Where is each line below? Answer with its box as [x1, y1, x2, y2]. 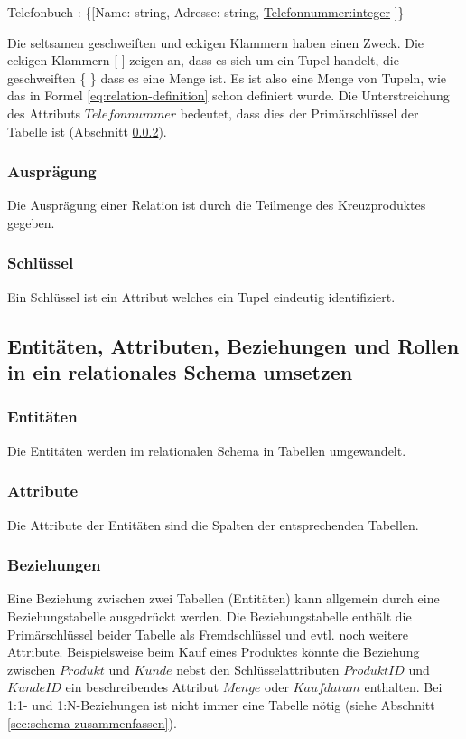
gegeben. [7, 213, 55, 232]
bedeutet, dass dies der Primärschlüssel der [180, 103, 419, 122]
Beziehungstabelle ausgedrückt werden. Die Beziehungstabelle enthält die [7, 606, 412, 625]
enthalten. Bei [364, 677, 443, 696]
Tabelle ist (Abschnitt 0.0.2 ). [7, 121, 167, 140]
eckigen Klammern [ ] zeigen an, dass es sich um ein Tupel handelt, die [7, 51, 399, 70]
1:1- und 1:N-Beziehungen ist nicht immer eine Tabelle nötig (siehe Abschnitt [7, 695, 435, 714]
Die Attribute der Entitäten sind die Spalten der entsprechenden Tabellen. [7, 515, 419, 534]
